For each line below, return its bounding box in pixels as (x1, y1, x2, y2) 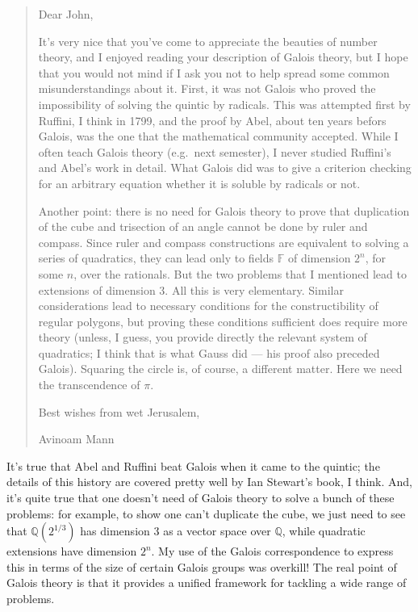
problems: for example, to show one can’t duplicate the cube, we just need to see (6, 505, 406, 522)
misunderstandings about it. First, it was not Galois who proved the (38, 80, 376, 97)
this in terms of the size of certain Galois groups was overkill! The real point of (6, 558, 397, 575)
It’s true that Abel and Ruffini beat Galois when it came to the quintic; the (6, 457, 380, 474)
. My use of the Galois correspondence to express (151, 543, 394, 560)
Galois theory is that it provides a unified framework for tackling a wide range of (6, 574, 407, 591)
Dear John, (38, 6, 94, 22)
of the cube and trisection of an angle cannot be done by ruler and (38, 218, 368, 235)
